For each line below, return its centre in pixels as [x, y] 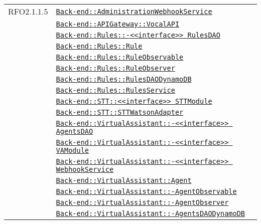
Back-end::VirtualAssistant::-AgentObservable [146, 191]
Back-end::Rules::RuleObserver [115, 68]
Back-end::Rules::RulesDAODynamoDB [124, 79]
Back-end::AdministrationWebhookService [134, 11]
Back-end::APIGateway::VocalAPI [118, 24]
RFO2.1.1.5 [28, 11]
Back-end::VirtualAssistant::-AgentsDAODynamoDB [151, 213]
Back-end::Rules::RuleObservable [120, 57]
